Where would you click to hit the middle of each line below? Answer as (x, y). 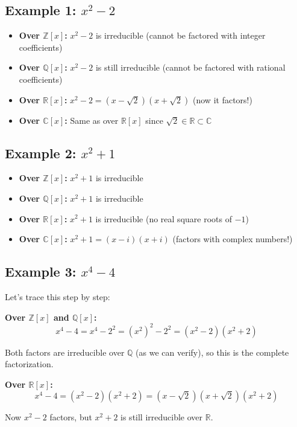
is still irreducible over (162, 417)
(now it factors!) (223, 99)
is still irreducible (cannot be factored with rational (190, 67)
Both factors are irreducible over (65, 352)
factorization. (29, 364)
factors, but (71, 417)
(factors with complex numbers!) (233, 239)
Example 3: (41, 271)
